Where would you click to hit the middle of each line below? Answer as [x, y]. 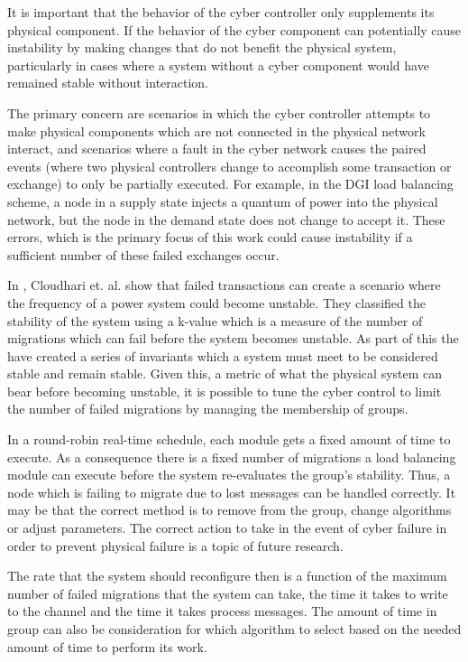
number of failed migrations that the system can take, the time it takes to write [228, 593]
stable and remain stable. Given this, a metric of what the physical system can [225, 373]
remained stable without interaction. [108, 83]
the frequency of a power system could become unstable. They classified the [216, 302]
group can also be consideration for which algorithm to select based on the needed [234, 629]
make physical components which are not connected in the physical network [216, 131]
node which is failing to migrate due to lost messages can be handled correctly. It [232, 492]
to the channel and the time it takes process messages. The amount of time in [222, 611]
